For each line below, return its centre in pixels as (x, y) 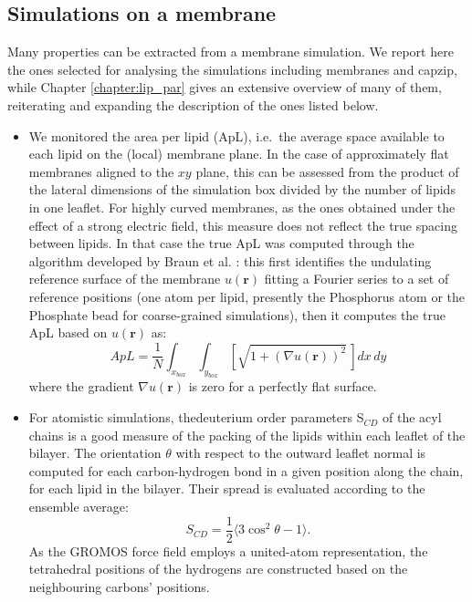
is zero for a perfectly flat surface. (283, 386)
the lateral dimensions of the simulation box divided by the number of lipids (242, 189)
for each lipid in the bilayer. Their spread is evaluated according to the (227, 488)
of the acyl (412, 417)
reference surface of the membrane (125, 279)
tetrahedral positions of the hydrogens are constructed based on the (218, 569)
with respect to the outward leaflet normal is (301, 453)
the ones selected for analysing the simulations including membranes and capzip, (232, 69)
